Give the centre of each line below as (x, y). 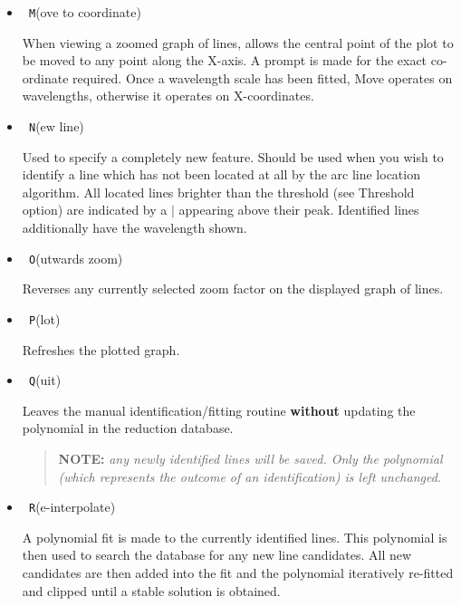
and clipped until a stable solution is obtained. (151, 590)
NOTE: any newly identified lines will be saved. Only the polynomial (250, 458)
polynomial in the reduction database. (128, 428)
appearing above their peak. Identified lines (299, 210)
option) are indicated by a (95, 210)
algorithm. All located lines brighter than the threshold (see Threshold (218, 192)
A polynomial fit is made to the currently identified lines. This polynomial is (235, 537)
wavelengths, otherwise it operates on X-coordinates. (168, 96)
